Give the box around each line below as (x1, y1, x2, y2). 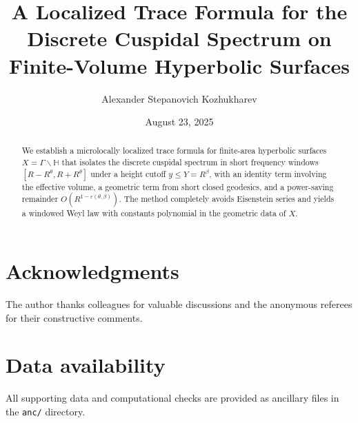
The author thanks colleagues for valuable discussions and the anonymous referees (6, 297, 352, 311)
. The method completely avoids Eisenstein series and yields (119, 193, 335, 205)
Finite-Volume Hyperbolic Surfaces (8, 51, 350, 79)
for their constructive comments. (6, 310, 143, 324)
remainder (21, 193, 59, 205)
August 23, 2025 (145, 114, 214, 129)
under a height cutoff (90, 167, 166, 179)
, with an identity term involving (209, 167, 327, 179)
